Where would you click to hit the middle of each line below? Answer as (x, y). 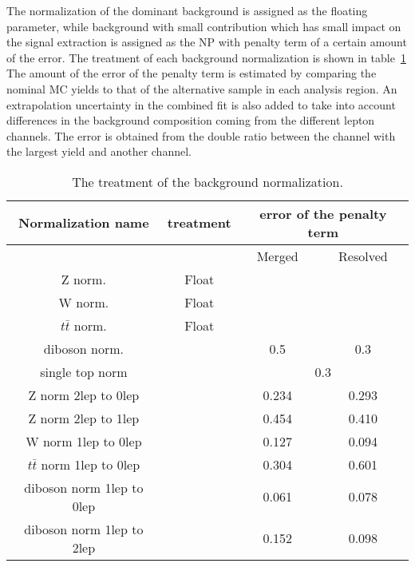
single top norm (84, 371)
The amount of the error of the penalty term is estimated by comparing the (192, 73)
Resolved (363, 256)
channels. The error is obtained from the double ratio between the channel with (201, 135)
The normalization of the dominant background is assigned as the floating (187, 10)
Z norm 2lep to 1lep (84, 418)
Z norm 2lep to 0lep (84, 395)
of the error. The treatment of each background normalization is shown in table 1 (206, 57)
